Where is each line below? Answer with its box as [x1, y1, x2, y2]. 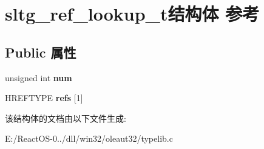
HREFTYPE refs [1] [5, 91, 83, 104]
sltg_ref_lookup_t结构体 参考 [5, 1, 260, 26]
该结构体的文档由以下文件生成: [5, 111, 126, 124]
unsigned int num [5, 71, 72, 84]
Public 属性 [5, 42, 76, 61]
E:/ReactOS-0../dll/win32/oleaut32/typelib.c [5, 132, 173, 145]
